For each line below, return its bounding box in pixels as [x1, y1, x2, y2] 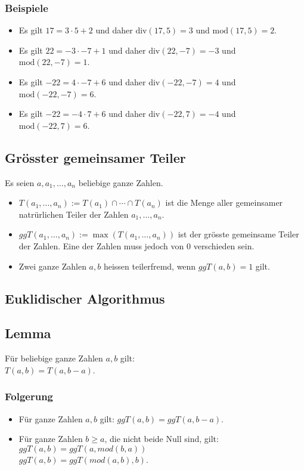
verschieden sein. [193, 239, 255, 252]
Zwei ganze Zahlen [18, 259, 86, 272]
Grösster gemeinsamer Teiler [5, 148, 186, 166]
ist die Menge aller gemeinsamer [165, 196, 283, 209]
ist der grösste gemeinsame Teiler [178, 228, 299, 240]
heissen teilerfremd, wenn [103, 259, 196, 272]
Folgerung [5, 389, 53, 404]
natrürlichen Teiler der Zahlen [18, 208, 129, 220]
